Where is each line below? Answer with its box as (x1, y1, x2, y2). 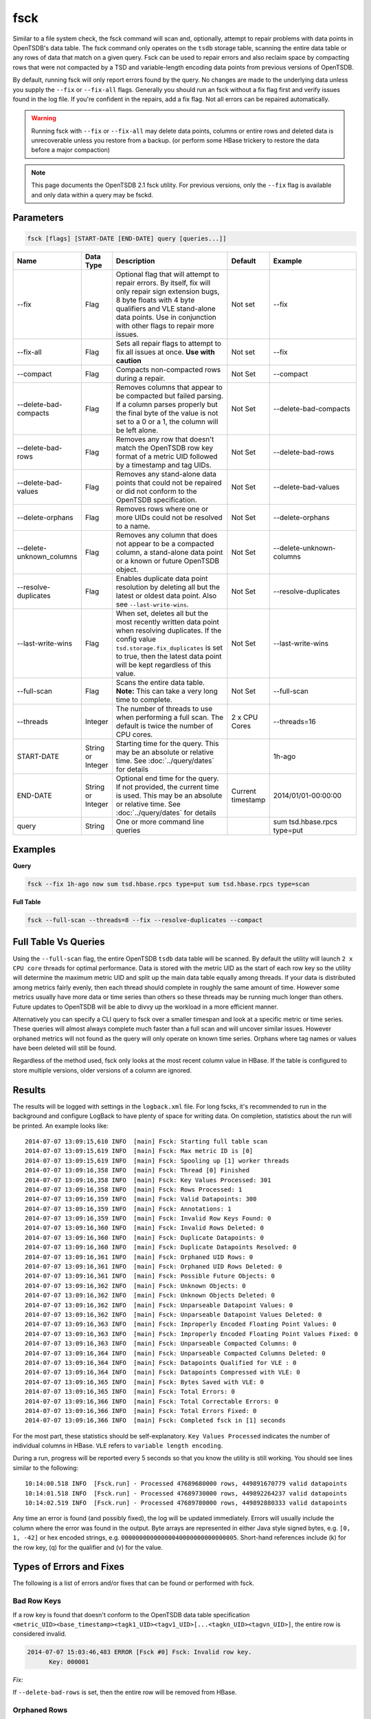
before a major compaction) (31, 146, 110, 154)
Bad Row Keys (12, 1596, 62, 1606)
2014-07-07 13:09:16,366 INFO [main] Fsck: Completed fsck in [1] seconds (25, 1416, 286, 1425)
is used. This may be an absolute (115, 791, 223, 800)
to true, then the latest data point (115, 651, 223, 661)
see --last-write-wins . (115, 599, 189, 609)
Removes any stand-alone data (115, 469, 216, 479)
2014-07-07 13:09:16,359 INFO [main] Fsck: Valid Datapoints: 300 (25, 1195, 257, 1203)
